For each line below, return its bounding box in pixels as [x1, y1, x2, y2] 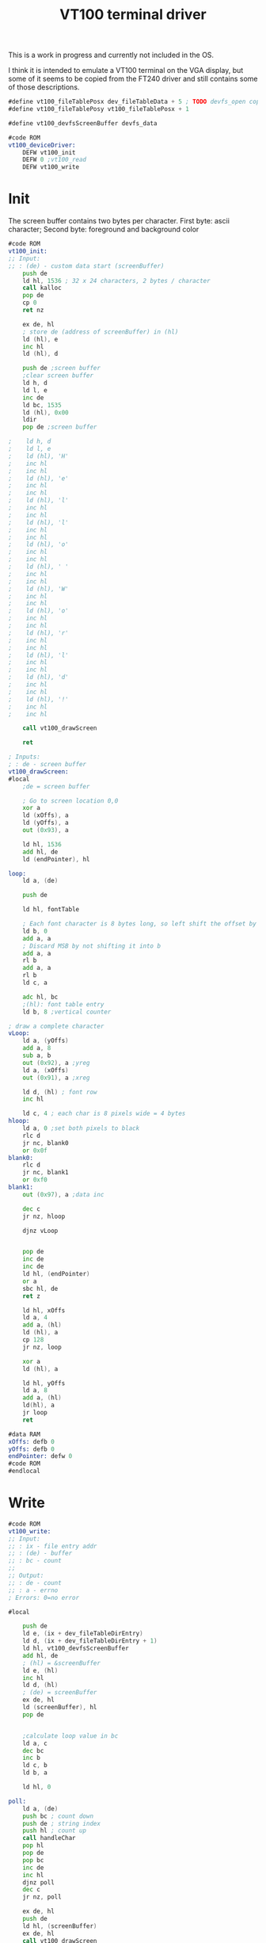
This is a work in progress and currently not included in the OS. [8, 50, 215, 60]
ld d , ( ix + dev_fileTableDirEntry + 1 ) [22, 1637, 158, 1645]
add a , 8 [22, 1044, 51, 1052]
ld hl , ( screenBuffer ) [22, 1922, 97, 1930]
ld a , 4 [22, 1314, 47, 1322]
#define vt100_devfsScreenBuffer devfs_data [8, 119, 158, 128]
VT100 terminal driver [59, 6, 207, 24]
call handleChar [22, 1834, 77, 1842]
